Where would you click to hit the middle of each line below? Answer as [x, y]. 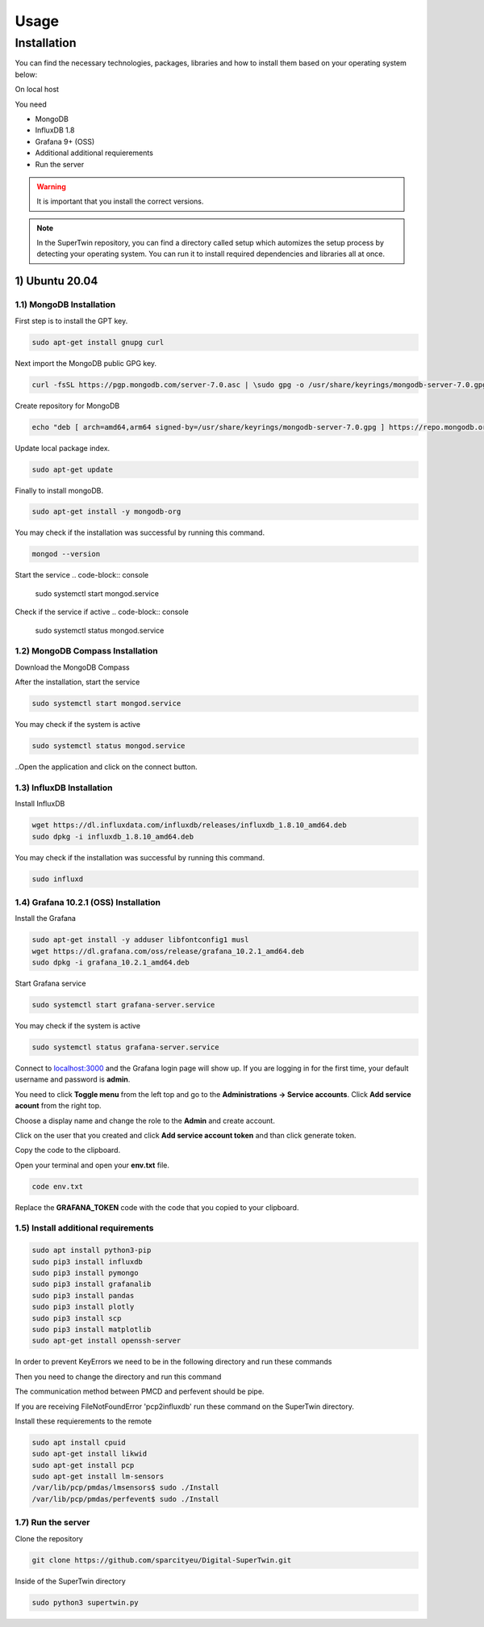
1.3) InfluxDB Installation [64, 788]
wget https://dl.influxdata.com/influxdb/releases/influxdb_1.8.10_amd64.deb [189, 825]
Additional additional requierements [94, 153]
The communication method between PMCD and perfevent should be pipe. [140, 1392]
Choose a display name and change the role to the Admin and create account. [145, 1120]
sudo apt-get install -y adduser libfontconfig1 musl [140, 940]
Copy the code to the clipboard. [68, 1150]
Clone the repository [49, 1538]
